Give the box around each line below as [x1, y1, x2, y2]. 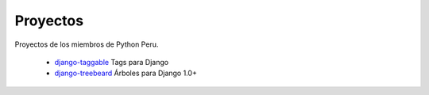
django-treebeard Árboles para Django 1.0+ [54, 68, 198, 78]
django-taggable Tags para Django [54, 57, 169, 66]
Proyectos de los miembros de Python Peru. [14, 40, 159, 49]
